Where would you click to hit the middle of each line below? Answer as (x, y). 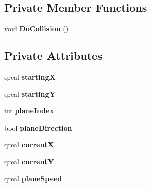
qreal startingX (30, 77)
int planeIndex (29, 111)
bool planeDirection (38, 127)
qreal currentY (29, 161)
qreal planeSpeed (33, 178)
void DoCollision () (36, 28)
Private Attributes (53, 56)
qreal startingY (30, 93)
